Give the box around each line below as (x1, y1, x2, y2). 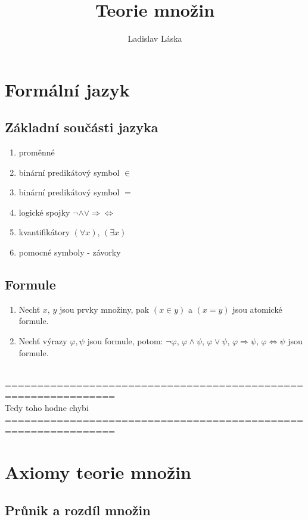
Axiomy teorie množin (5, 460, 192, 484)
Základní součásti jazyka (5, 118, 158, 136)
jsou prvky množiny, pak (59, 303, 150, 315)
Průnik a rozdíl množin (5, 500, 151, 519)
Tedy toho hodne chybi (5, 401, 89, 414)
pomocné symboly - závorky (18, 246, 121, 259)
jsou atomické (232, 303, 282, 315)
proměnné (18, 146, 55, 158)
